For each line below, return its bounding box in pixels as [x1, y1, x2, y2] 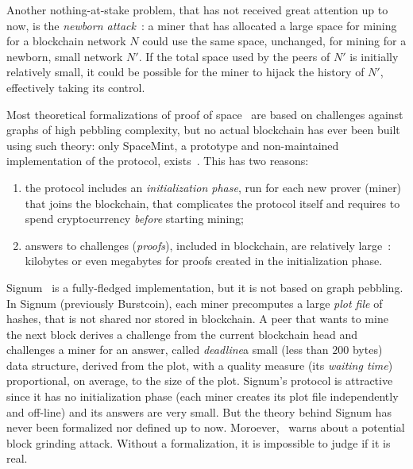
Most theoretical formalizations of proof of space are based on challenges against [6, 106, 403, 122]
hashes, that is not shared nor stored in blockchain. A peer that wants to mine [6, 310, 388, 327]
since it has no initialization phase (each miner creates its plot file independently [6, 388, 399, 405]
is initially [349, 48, 399, 64]
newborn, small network [6, 48, 123, 64]
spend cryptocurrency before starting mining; [25, 210, 244, 227]
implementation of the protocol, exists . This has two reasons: [6, 152, 309, 169]
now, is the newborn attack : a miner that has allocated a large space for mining [6, 17, 397, 33]
